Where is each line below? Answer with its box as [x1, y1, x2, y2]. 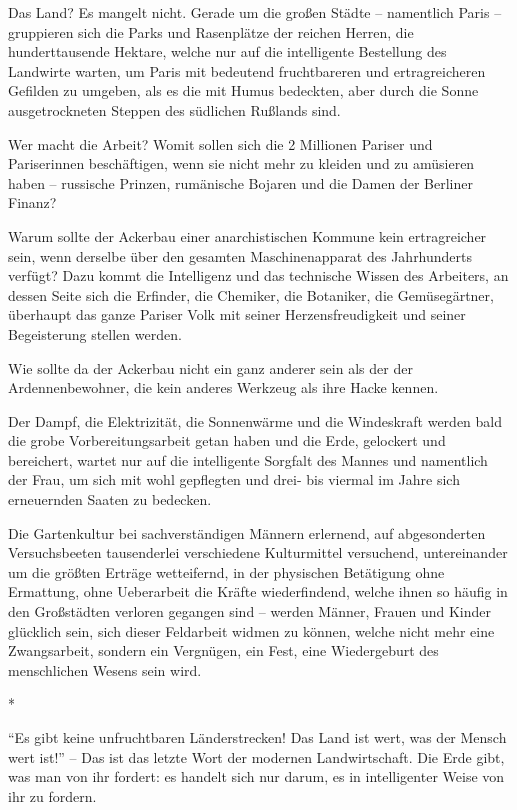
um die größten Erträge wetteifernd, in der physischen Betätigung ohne [8, 561, 445, 582]
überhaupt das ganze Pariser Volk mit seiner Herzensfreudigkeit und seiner [8, 304, 466, 325]
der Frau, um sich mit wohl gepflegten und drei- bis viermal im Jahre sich [8, 469, 460, 490]
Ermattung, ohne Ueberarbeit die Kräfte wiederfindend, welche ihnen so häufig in [8, 581, 508, 602]
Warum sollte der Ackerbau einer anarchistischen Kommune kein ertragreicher [8, 225, 487, 246]
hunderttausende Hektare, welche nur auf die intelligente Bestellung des [8, 41, 447, 62]
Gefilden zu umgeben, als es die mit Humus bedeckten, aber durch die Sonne [8, 80, 479, 101]
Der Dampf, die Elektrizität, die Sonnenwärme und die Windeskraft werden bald [8, 410, 503, 431]
